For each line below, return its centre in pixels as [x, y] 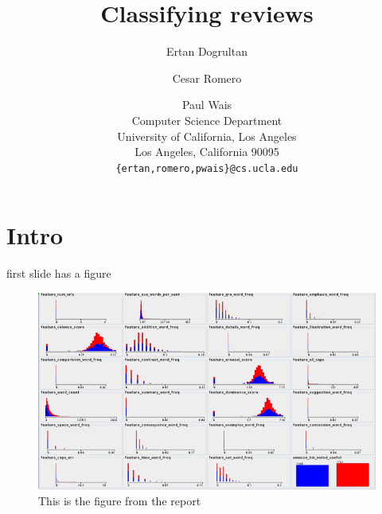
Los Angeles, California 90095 [207, 152]
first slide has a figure [59, 273]
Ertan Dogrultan [207, 51]
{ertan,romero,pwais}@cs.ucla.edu [207, 168]
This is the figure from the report [120, 500]
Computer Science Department [207, 120]
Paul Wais [207, 105]
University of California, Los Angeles [207, 136]
